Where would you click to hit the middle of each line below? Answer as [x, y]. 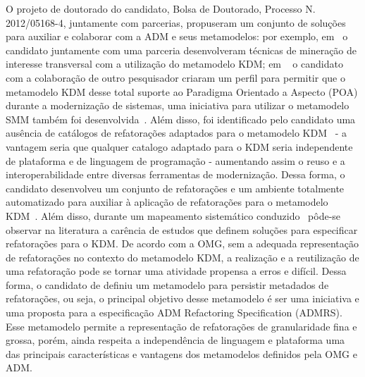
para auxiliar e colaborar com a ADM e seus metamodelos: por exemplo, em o [177, 36]
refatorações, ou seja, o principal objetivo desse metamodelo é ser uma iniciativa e [182, 298]
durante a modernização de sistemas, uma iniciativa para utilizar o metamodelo [178, 105]
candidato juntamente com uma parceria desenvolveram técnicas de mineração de [181, 50]
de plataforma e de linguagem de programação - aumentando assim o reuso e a [175, 160]
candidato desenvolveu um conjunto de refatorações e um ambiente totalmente [175, 188]
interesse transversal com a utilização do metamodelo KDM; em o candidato [174, 64]
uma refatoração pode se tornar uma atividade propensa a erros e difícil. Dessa [176, 271]
